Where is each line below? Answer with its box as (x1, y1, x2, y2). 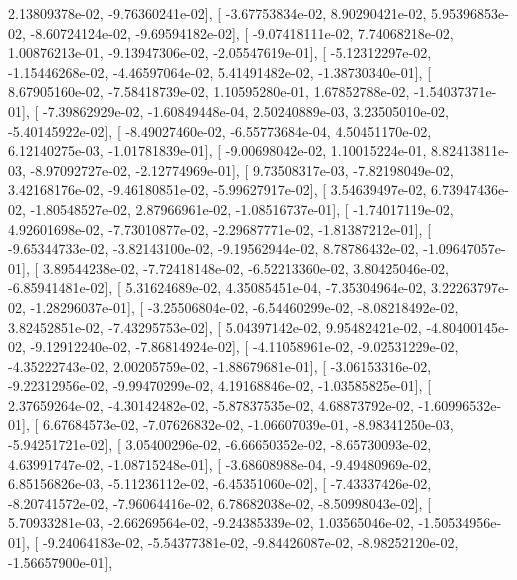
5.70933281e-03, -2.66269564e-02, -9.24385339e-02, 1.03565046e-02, (8, 512, 414, 533)
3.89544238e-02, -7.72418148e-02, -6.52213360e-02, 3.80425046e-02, (42, 257, 449, 278)
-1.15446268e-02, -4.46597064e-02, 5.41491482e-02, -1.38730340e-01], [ (8, 61, 432, 82)
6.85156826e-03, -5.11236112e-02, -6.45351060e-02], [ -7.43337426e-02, (8, 473, 432, 494)
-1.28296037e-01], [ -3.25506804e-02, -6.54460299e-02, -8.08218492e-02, (30, 296, 459, 317)
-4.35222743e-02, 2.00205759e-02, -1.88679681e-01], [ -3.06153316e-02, (8, 355, 432, 376)
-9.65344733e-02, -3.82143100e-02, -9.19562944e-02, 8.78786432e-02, (8, 238, 419, 259)
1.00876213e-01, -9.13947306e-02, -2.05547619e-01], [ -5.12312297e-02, (8, 42, 432, 63)
